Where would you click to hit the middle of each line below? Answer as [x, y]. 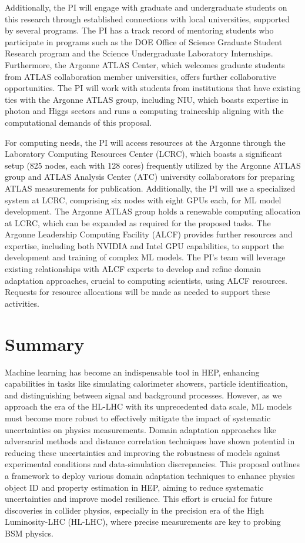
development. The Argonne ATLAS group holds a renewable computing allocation [153, 211]
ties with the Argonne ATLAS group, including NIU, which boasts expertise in [147, 99]
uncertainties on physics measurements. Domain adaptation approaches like [140, 429]
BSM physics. [29, 533]
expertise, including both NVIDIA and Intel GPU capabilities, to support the [144, 245]
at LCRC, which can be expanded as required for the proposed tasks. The [138, 222]
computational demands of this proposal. [78, 122]
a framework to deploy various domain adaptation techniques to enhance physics [150, 475]
